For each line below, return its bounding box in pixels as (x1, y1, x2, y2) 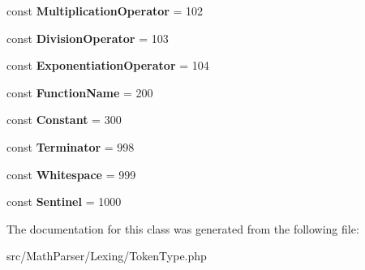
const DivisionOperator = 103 (6, 29, 169, 46)
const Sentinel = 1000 (6, 193, 122, 210)
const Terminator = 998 (6, 138, 135, 155)
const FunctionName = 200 (6, 84, 153, 101)
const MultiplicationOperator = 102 (6, 2, 204, 19)
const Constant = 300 (6, 111, 122, 128)
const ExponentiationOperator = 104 (6, 57, 209, 74)
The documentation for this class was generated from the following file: (6, 220, 359, 237)
